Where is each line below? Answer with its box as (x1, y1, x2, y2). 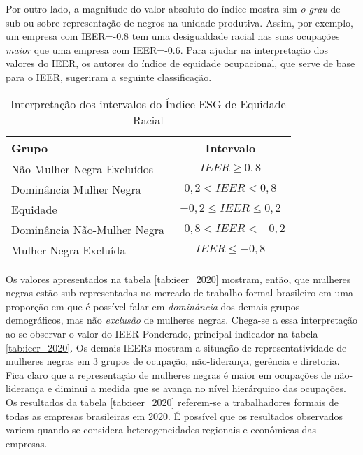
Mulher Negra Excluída (11, 241, 126, 258)
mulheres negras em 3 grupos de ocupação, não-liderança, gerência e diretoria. (6, 354, 340, 368)
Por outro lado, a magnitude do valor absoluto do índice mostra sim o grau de (6, 1, 341, 15)
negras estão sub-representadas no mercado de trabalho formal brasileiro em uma (6, 285, 353, 300)
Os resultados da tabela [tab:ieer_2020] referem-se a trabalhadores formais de (6, 394, 339, 409)
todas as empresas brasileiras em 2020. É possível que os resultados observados (6, 408, 343, 423)
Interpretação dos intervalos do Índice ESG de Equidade (10, 95, 286, 112)
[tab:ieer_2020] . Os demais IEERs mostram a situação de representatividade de (6, 340, 347, 354)
